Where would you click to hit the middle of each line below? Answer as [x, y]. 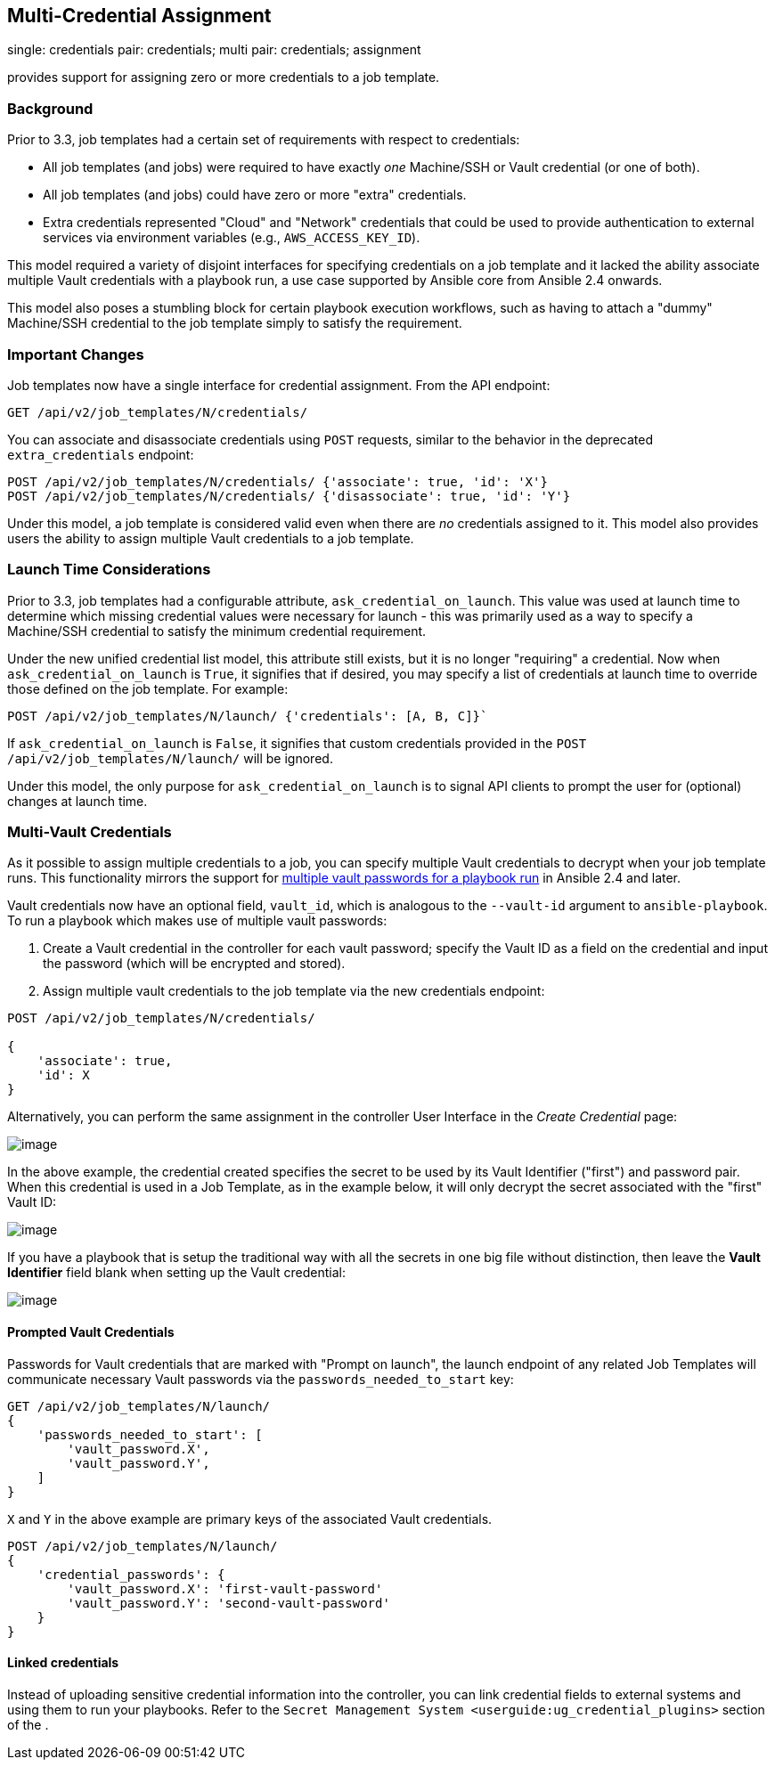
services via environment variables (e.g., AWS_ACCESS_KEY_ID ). [232, 238]
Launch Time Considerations [109, 570]
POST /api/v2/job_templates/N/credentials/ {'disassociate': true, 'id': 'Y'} [289, 496]
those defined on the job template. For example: [148, 688]
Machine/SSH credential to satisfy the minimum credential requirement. [217, 631]
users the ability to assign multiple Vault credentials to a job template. [211, 538]
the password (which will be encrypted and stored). [194, 964]
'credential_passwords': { [131, 1574]
